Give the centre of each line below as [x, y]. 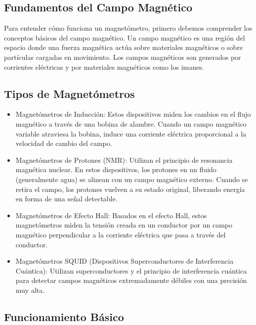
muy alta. [30, 290]
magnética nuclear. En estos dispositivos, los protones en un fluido [116, 169]
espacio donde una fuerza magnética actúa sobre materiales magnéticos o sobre [124, 47]
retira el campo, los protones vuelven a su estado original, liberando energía [130, 189]
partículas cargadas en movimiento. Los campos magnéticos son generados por [123, 57]
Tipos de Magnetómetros [69, 93]
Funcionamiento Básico [64, 316]
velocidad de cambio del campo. [64, 143]
